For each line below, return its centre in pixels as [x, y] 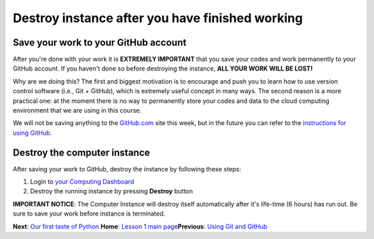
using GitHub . [32, 133]
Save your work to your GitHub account [100, 42]
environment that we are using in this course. [77, 111]
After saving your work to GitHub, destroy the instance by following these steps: [127, 169]
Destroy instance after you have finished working [158, 18]
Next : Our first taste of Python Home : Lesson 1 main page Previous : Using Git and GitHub [140, 226]
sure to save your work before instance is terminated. [89, 213]
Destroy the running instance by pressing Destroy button [112, 191]
